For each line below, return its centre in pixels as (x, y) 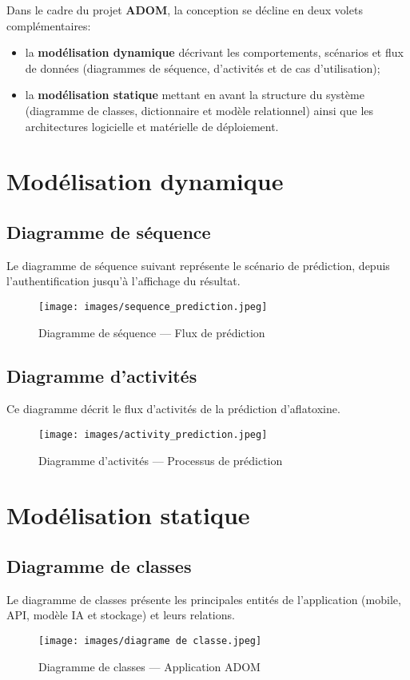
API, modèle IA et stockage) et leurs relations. (121, 615)
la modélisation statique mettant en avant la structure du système (195, 95)
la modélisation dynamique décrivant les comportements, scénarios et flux (214, 52)
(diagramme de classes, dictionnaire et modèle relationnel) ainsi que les (199, 110)
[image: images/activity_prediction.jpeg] (153, 434)
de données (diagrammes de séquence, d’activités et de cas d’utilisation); (203, 68)
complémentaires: (49, 25)
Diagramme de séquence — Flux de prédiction (152, 332)
